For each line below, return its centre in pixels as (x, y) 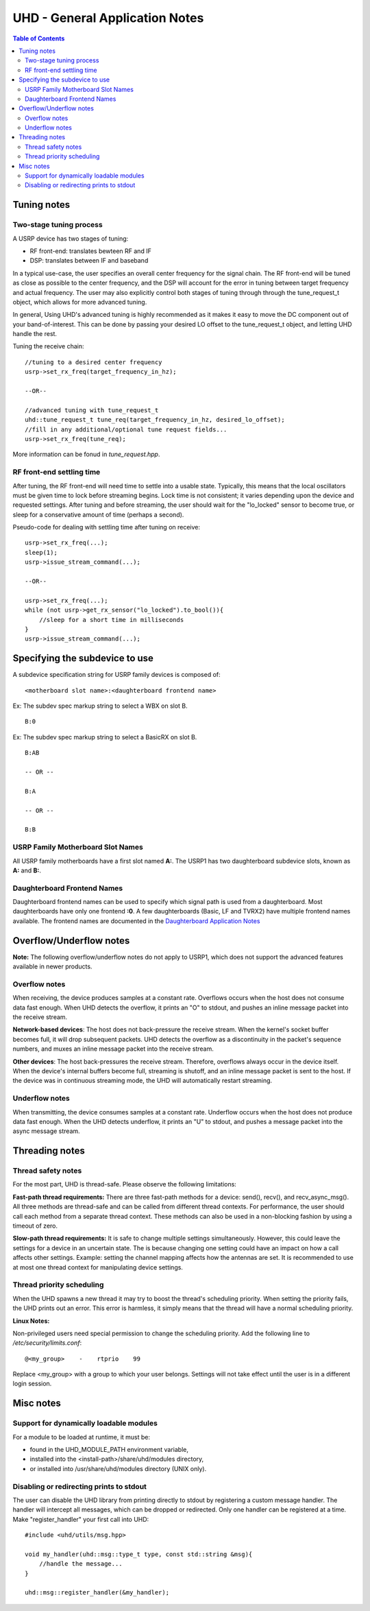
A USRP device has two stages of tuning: (71, 238)
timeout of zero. (35, 1226)
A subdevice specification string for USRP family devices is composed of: (116, 675)
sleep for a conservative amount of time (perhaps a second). (98, 514)
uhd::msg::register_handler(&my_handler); (97, 1592)
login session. (32, 1384)
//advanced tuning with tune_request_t (92, 410)
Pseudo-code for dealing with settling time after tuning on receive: (107, 527)
